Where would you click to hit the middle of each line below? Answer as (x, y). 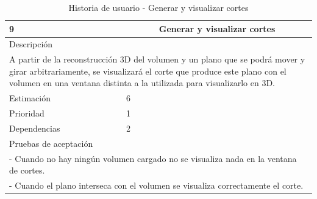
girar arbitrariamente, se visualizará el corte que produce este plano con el (148, 71)
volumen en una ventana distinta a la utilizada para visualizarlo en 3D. (142, 83)
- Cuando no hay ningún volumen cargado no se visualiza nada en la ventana (153, 158)
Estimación (30, 98)
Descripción (31, 44)
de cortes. (27, 170)
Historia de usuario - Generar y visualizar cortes (158, 7)
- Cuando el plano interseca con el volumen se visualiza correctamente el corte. (156, 185)
